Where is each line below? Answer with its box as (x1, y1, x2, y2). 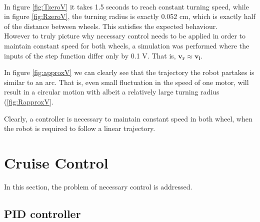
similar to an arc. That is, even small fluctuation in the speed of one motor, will (4, 76, 249, 87)
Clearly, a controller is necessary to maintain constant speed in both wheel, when (4, 113, 252, 123)
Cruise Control (4, 152, 108, 172)
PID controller (4, 205, 81, 221)
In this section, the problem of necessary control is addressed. (4, 181, 192, 191)
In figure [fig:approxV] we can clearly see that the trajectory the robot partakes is (4, 67, 254, 77)
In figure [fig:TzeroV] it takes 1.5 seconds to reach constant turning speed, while (4, 1, 249, 11)
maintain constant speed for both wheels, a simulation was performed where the (4, 40, 249, 50)
